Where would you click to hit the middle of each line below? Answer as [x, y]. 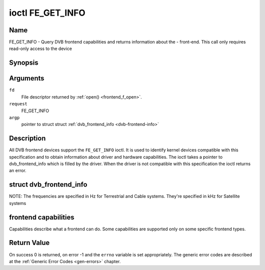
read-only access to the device [40, 49]
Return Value [29, 243]
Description [27, 138]
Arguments [27, 78]
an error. [18, 171]
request [18, 104]
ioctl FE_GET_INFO [47, 13]
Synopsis [24, 63]
